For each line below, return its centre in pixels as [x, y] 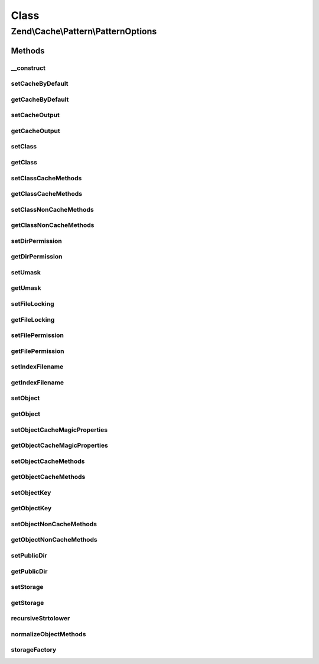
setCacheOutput [35, 115]
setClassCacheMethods [46, 178]
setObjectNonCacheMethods [54, 524]
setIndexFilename [37, 367]
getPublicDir [29, 571]
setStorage [27, 587]
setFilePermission [38, 335]
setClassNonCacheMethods [52, 209]
